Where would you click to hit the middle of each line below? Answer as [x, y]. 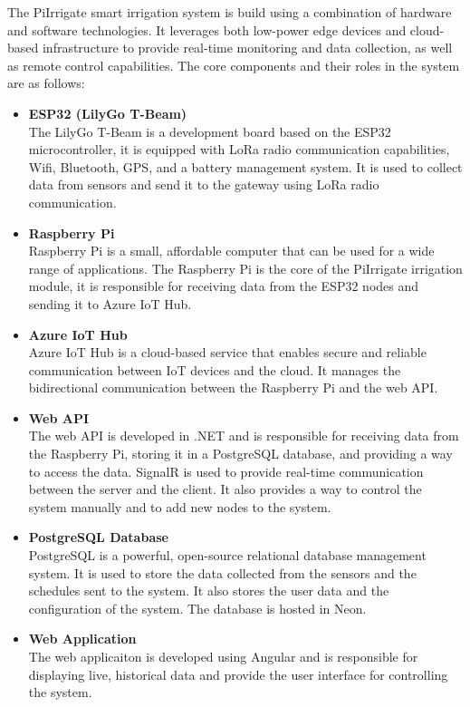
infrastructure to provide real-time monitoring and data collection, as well [247, 48]
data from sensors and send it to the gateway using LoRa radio [204, 184]
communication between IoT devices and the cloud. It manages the [215, 369]
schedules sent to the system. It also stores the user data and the [209, 591]
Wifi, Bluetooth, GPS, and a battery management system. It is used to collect [245, 166]
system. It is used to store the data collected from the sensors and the [222, 572]
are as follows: [46, 83]
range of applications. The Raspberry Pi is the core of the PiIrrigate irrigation [245, 268]
